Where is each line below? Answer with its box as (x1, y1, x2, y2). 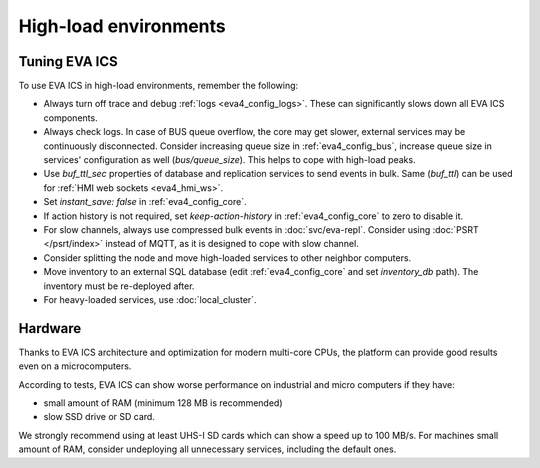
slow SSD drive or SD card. (43, 411, 155, 423)
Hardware (18, 320, 82, 337)
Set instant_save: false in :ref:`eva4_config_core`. (43, 196, 247, 208)
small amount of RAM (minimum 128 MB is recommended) (43, 397, 284, 409)
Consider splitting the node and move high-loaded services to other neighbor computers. (43, 251, 412, 264)
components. (43, 111, 99, 124)
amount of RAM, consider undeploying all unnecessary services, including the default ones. (18, 443, 397, 455)
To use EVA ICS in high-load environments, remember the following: (18, 80, 299, 92)
